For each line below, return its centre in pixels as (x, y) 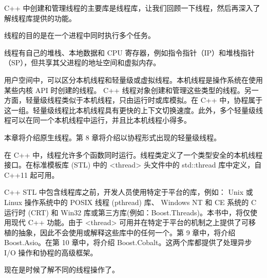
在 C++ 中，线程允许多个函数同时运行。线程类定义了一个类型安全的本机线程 (133, 154)
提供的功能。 (54, 18)
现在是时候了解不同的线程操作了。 (62, 270)
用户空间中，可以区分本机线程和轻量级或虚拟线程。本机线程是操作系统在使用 (133, 79)
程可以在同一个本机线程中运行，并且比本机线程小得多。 (98, 120)
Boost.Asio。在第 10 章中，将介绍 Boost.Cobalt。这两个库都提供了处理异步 (128, 242)
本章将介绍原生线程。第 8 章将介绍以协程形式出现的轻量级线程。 (113, 137)
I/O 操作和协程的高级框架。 (51, 252)
